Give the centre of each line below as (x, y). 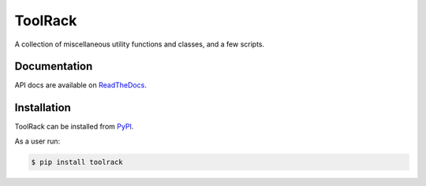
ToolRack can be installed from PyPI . (74, 127)
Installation (43, 108)
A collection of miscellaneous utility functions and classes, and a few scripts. (140, 44)
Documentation (54, 67)
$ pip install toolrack (77, 162)
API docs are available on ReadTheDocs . (81, 85)
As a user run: (37, 141)
